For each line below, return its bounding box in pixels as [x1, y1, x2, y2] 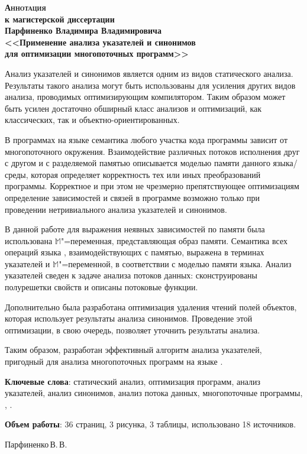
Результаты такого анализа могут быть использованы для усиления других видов [5, 79, 296, 91]
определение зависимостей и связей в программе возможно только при [5, 191, 260, 203]
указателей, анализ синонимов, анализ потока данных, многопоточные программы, [5, 387, 303, 399]
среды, [5, 168, 28, 180]
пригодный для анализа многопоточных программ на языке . [5, 355, 223, 368]
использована [5, 234, 53, 247]
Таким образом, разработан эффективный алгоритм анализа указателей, [5, 343, 262, 356]
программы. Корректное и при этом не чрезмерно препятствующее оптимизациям [5, 180, 299, 192]
